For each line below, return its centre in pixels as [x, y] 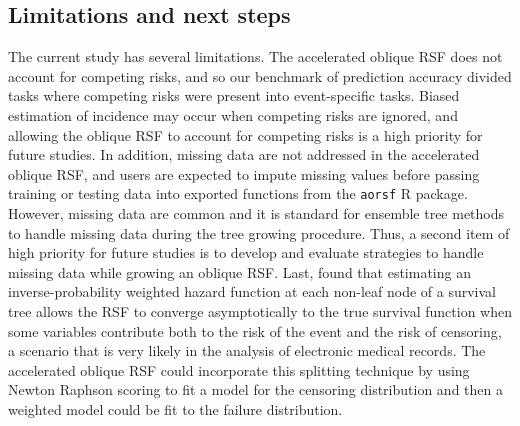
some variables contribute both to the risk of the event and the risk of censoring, [255, 330]
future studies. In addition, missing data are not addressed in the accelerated [244, 154]
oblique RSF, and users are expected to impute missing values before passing [244, 173]
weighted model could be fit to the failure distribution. [175, 408]
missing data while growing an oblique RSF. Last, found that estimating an [239, 271]
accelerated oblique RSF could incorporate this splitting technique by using [239, 369]
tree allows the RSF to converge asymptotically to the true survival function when [260, 310]
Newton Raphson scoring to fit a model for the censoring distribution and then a [255, 389]
